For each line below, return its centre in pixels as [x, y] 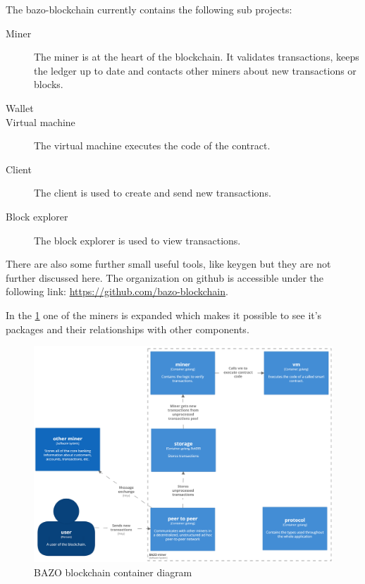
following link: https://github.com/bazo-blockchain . [117, 291]
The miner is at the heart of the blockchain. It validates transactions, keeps [197, 57]
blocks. [49, 84]
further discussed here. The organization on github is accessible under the [165, 277]
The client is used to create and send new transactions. [153, 193]
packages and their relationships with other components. [128, 329]
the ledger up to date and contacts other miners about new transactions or [195, 70]
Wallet [20, 107]
